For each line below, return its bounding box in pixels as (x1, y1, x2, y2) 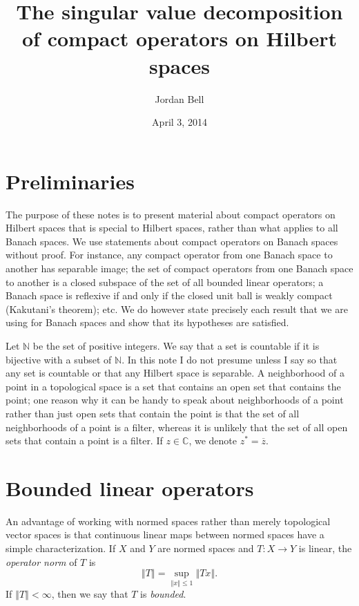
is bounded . (140, 587, 186, 601)
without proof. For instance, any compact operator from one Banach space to (6, 247, 333, 262)
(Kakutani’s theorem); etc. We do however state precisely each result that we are (6, 301, 348, 316)
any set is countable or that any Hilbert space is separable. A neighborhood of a (6, 366, 345, 380)
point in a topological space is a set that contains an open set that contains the (6, 379, 341, 393)
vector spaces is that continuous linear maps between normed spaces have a (6, 527, 324, 542)
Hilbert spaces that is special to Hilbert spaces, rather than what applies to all (6, 220, 338, 235)
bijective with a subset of (6, 352, 112, 366)
